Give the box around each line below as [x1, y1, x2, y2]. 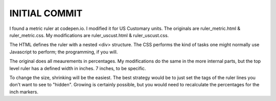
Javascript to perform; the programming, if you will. [9, 49, 118, 55]
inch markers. [9, 89, 38, 95]
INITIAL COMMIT [9, 8, 83, 19]
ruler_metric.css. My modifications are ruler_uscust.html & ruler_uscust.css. [9, 32, 169, 38]
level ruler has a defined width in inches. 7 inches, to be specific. [9, 65, 146, 71]
